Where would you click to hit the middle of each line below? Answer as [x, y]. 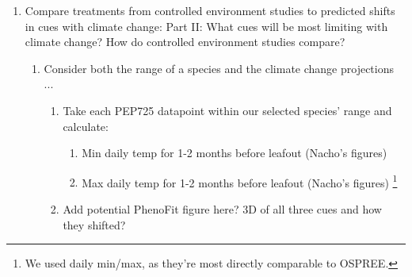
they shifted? [94, 224]
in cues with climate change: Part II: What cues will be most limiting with [206, 26]
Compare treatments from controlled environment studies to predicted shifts [210, 10]
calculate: [86, 126]
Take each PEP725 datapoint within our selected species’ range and [227, 110]
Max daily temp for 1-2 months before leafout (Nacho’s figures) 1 [240, 181]
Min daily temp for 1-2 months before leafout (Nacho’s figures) [235, 153]
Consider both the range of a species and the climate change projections [219, 68]
